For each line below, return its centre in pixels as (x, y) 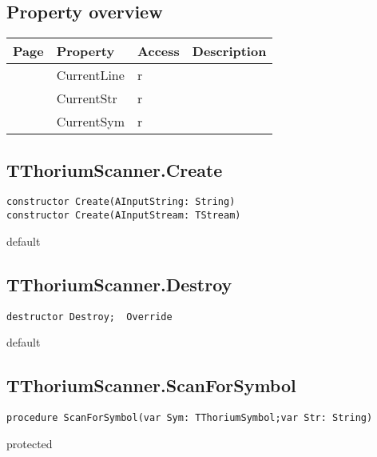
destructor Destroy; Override (89, 317)
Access (159, 51)
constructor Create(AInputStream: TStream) (124, 216)
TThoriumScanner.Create (115, 169)
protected (30, 443)
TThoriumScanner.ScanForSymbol (151, 385)
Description (229, 51)
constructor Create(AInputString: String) (121, 202)
